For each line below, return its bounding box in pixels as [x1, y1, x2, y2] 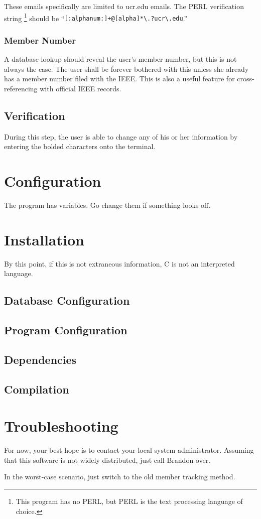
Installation [4, 229, 84, 249]
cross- [237, 73, 254, 84]
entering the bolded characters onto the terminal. [4, 141, 156, 152]
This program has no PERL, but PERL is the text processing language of [16, 495, 243, 506]
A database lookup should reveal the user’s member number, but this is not [4, 54, 237, 64]
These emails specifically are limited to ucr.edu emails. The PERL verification [4, 1, 244, 11]
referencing [4, 83, 38, 93]
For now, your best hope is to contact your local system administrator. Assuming [4, 445, 254, 455]
